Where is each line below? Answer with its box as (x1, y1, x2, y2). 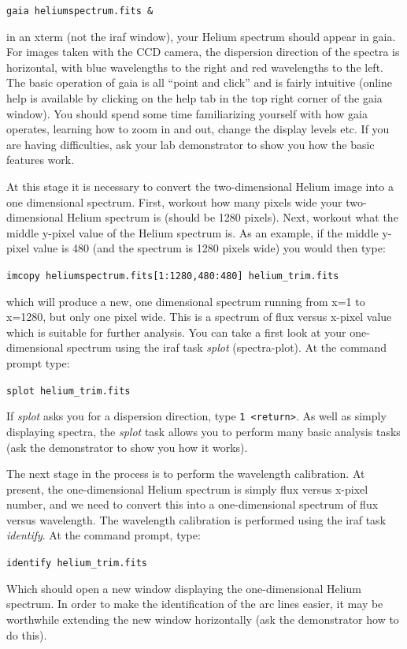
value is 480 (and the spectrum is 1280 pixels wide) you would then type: (32, 240, 386, 256)
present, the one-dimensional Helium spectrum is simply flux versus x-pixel (6, 480, 368, 497)
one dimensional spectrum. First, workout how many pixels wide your (6, 193, 342, 210)
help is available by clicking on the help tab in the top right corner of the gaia (6, 90, 383, 106)
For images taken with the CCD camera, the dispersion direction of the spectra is (6, 43, 400, 60)
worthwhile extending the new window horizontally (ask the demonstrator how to (6, 610, 399, 627)
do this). (6, 626, 47, 643)
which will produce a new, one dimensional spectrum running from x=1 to (6, 293, 365, 309)
